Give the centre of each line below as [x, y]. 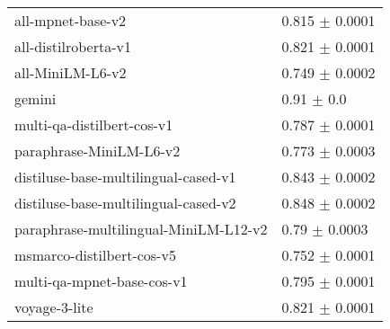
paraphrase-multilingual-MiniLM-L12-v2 [141, 229]
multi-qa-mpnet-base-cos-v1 [101, 281]
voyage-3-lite [54, 307]
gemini [35, 98]
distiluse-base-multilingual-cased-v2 [125, 203]
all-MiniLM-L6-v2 [71, 72]
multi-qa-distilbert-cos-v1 [94, 124]
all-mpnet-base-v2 [71, 20]
